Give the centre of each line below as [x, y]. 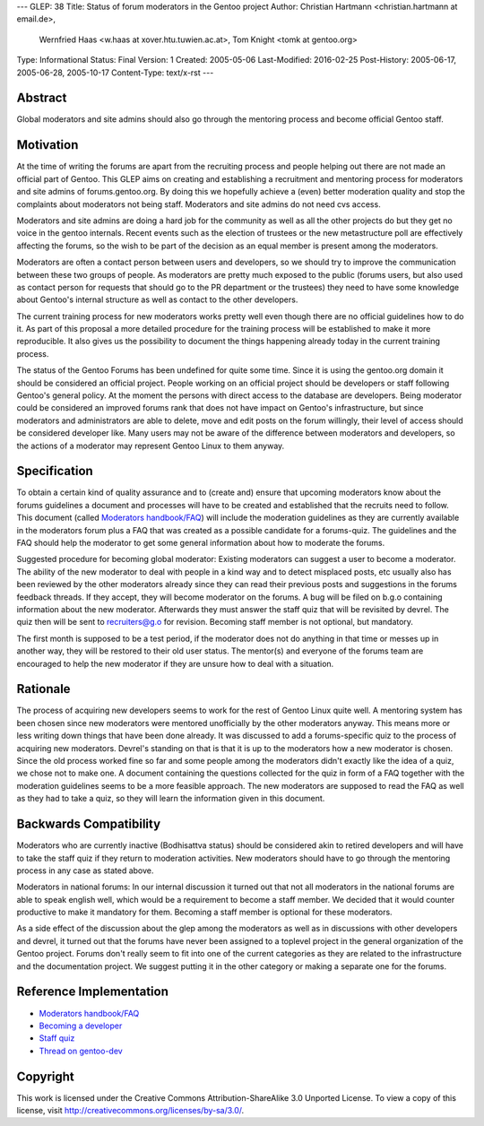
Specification [55, 471]
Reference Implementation [93, 992]
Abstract [42, 98]
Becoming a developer [81, 1026]
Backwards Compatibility [89, 824]
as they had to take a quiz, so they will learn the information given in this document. [171, 799]
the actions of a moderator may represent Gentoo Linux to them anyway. [151, 446]
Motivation [48, 145]
